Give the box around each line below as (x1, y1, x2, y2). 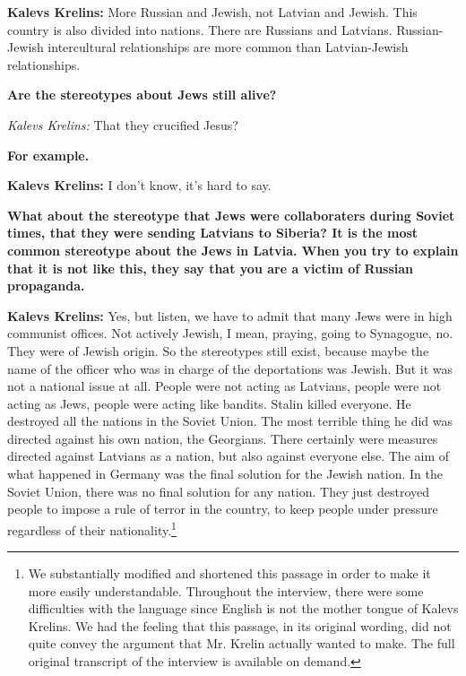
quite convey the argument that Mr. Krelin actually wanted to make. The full (28, 634, 455, 653)
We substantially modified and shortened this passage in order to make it (28, 564, 431, 583)
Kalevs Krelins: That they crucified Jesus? (7, 115, 238, 134)
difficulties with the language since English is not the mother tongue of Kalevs (28, 599, 459, 618)
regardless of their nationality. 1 (7, 517, 177, 539)
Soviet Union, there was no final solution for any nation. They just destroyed (7, 481, 430, 500)
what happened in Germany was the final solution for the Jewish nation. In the (7, 464, 443, 483)
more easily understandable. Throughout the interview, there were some (28, 581, 424, 600)
